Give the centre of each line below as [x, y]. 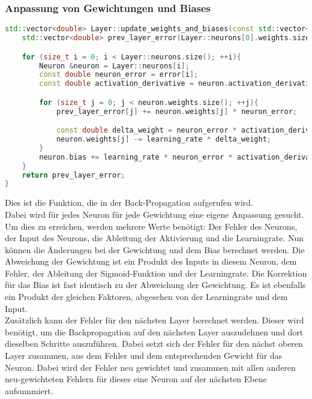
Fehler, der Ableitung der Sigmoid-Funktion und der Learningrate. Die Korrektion [156, 273]
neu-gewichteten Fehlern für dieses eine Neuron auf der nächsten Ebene [136, 379]
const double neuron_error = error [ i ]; [119, 75]
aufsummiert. [29, 390]
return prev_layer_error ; [73, 175]
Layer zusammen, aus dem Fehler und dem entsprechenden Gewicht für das [144, 355]
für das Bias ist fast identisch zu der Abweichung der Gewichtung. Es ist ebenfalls [155, 285]
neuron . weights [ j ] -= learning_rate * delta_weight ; [163, 139]
